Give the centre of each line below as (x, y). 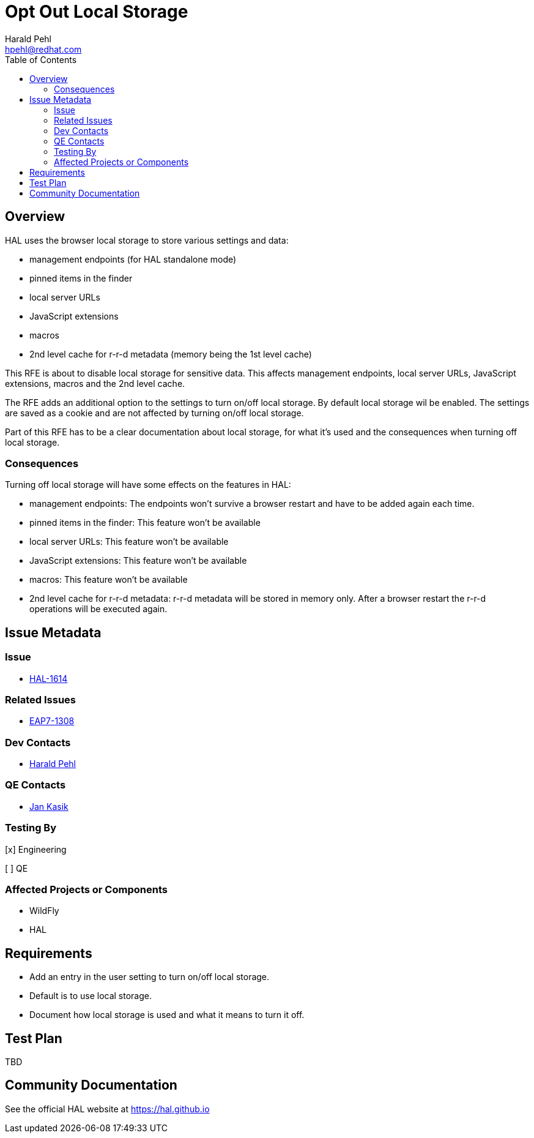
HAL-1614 (49, 678)
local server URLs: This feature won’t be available (129, 542)
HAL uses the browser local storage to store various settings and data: (147, 240)
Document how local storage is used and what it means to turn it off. (167, 1015)
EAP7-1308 (52, 721)
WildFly (44, 911)
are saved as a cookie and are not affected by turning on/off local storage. (154, 413)
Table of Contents (41, 59)
